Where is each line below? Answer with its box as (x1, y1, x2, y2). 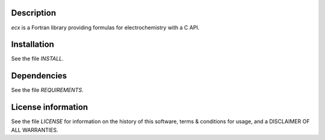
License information (11, 102, 88, 112)
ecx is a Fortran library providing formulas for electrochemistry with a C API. (11, 24, 200, 31)
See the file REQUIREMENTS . (11, 87, 84, 94)
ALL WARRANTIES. (11, 126, 58, 133)
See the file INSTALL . (11, 55, 64, 62)
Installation (11, 39, 54, 50)
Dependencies (11, 71, 67, 81)
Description (11, 8, 57, 18)
